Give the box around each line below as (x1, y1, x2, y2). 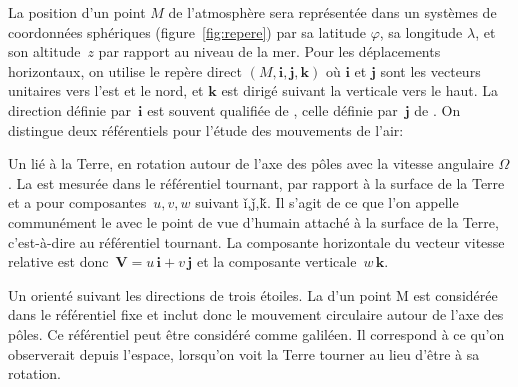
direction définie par (8, 99, 131, 120)
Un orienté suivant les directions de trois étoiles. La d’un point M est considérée (8, 284, 498, 305)
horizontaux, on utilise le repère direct (8, 60, 242, 81)
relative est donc (8, 251, 109, 272)
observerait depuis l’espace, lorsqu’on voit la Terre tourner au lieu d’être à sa (8, 343, 480, 364)
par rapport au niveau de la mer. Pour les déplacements (98, 41, 441, 62)
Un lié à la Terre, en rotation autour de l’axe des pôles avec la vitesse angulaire (8, 153, 494, 174)
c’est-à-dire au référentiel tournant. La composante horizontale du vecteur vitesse (8, 231, 505, 252)
